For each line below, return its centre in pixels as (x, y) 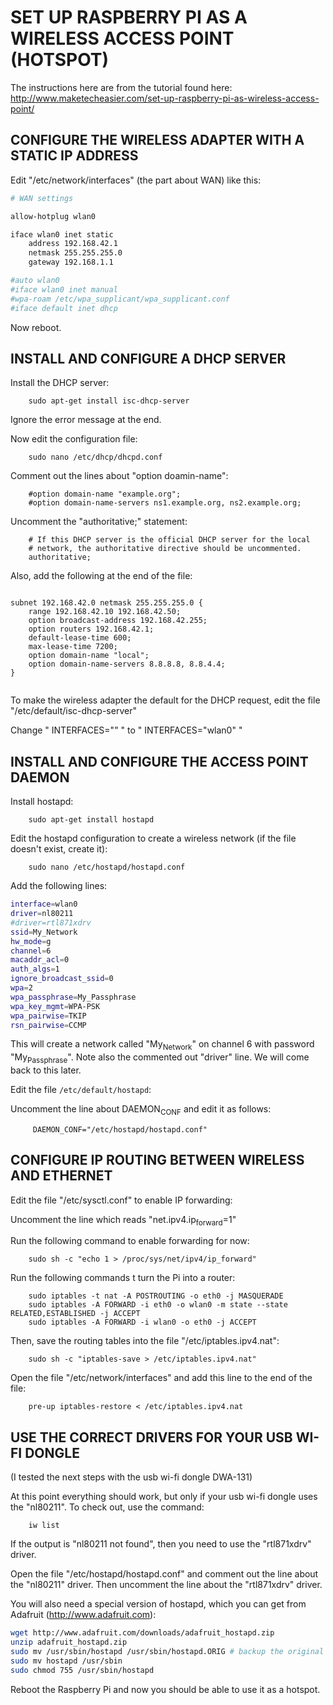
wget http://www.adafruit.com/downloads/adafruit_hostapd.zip (142, 1633)
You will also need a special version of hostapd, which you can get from (158, 1604)
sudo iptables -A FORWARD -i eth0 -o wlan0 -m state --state (158, 1305)
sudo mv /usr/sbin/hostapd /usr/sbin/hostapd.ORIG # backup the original (167, 1651)
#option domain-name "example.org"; (105, 494)
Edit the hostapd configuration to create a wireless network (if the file (153, 838)
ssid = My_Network (44, 932)
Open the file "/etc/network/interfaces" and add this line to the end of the (161, 1378)
